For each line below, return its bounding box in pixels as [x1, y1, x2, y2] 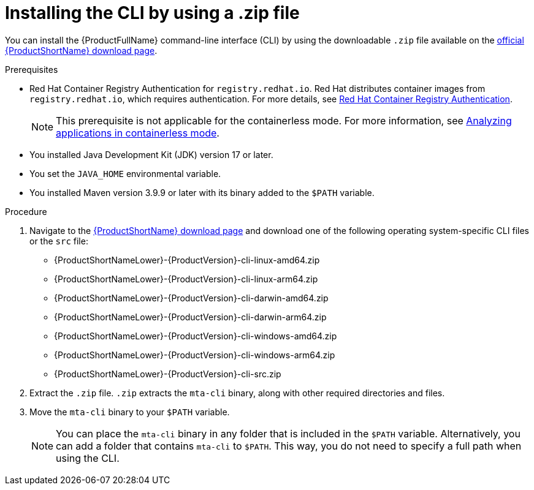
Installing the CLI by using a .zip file [5, 2, 300, 23]
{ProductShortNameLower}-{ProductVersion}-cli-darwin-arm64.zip [54, 311, 327, 322]
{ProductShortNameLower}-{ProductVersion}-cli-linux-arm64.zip [54, 273, 318, 284]
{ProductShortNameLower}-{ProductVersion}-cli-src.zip [54, 368, 281, 379]
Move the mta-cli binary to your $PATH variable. [29, 406, 230, 417]
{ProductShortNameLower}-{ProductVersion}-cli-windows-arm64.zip [54, 349, 335, 360]
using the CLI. [56, 451, 120, 464]
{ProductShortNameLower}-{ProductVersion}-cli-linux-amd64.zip [54, 254, 320, 265]
